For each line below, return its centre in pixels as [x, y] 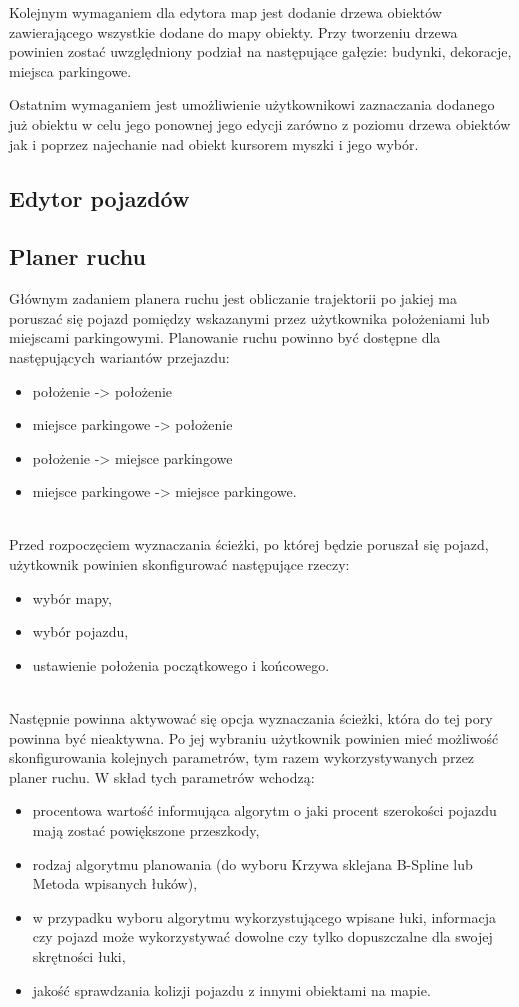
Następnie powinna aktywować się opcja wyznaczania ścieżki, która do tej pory [251, 718]
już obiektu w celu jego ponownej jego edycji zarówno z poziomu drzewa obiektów [260, 123]
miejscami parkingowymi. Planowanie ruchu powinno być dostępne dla [225, 337]
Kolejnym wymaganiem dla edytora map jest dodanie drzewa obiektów [225, 12]
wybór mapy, [72, 597]
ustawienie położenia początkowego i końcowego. [181, 664]
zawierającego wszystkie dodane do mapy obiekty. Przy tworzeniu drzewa [233, 31]
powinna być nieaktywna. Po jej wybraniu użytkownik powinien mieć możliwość [254, 737]
